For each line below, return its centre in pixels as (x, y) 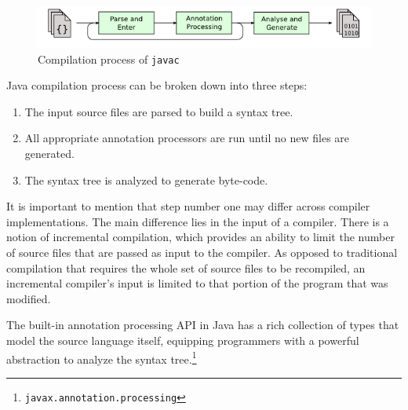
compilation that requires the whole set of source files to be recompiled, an (186, 267)
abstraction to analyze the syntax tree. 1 (102, 357)
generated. (49, 154)
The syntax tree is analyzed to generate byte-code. (146, 179)
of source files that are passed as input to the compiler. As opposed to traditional (202, 252)
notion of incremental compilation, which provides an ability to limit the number (200, 237)
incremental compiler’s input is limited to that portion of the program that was (197, 283)
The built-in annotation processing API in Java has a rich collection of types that (203, 325)
